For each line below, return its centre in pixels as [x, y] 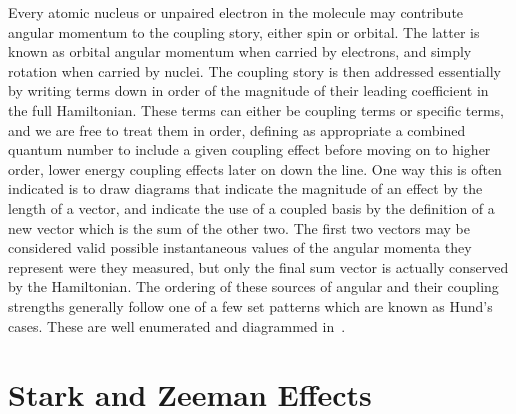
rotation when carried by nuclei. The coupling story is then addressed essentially [254, 70]
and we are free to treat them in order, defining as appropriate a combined [237, 129]
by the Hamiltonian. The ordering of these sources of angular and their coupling [253, 286]
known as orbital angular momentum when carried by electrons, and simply [240, 51]
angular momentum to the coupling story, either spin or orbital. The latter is [244, 31]
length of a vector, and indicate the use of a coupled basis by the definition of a [251, 207]
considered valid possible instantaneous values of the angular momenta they [240, 247]
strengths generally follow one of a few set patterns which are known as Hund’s [250, 305]
